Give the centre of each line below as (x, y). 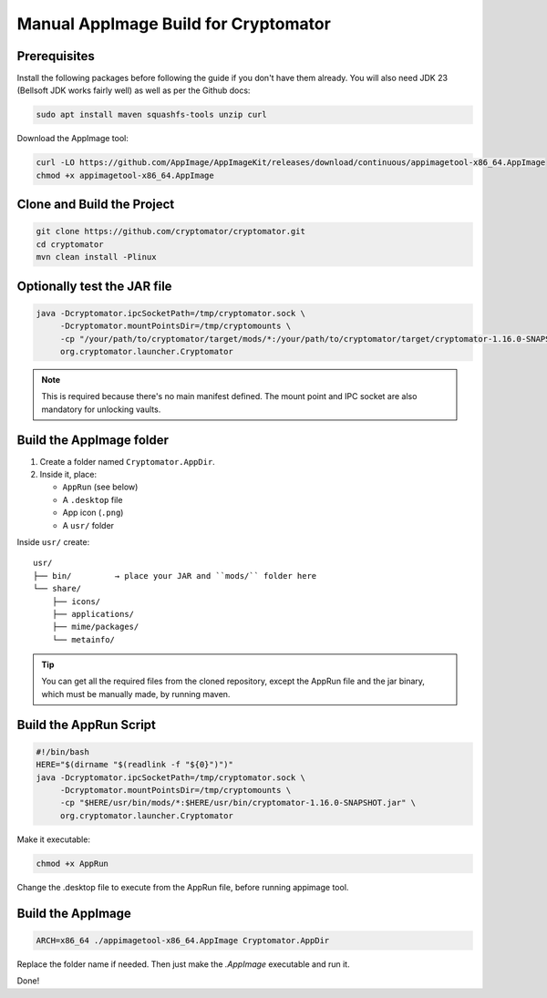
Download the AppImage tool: (73, 139)
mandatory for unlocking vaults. (101, 409)
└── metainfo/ (83, 639)
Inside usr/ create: (53, 541)
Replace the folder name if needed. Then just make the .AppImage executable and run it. (183, 964)
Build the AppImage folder (93, 440)
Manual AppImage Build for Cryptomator (174, 24)
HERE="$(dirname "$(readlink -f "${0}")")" (135, 765)
